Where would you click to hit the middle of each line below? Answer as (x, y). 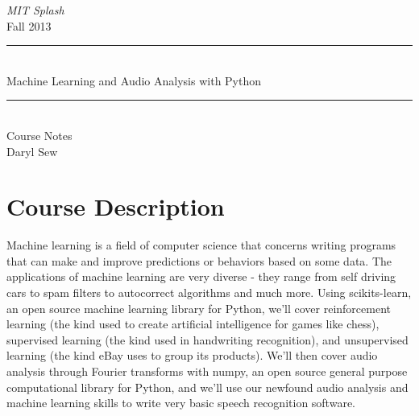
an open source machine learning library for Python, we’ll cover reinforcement (199, 308)
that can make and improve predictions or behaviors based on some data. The (199, 260)
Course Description (116, 206)
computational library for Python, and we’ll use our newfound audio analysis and (207, 387)
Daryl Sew (32, 151)
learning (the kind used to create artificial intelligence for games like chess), (193, 324)
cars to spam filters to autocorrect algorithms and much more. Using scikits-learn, (209, 292)
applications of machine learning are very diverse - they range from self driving (201, 276)
